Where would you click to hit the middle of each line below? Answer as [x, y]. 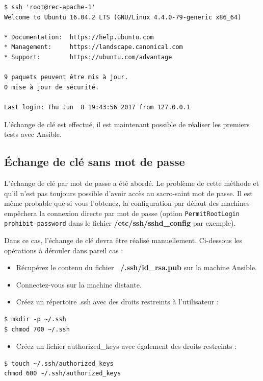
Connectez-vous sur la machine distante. [79, 284]
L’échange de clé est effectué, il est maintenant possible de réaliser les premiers [127, 124]
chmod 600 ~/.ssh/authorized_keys [63, 374]
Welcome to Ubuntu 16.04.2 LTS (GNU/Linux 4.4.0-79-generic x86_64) [123, 17]
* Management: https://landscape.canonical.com [94, 47]
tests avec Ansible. [33, 134]
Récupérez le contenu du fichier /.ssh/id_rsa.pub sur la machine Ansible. [137, 267]
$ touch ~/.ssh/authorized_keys [59, 363]
